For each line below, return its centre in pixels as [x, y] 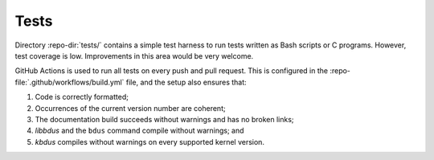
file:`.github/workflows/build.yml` [70, 82]
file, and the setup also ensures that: [186, 82]
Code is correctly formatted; [82, 97]
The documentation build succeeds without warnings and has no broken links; [164, 119]
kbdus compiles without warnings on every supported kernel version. [150, 142]
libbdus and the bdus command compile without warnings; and [139, 131]
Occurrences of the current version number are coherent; [130, 108]
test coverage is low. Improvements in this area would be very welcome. [134, 55]
